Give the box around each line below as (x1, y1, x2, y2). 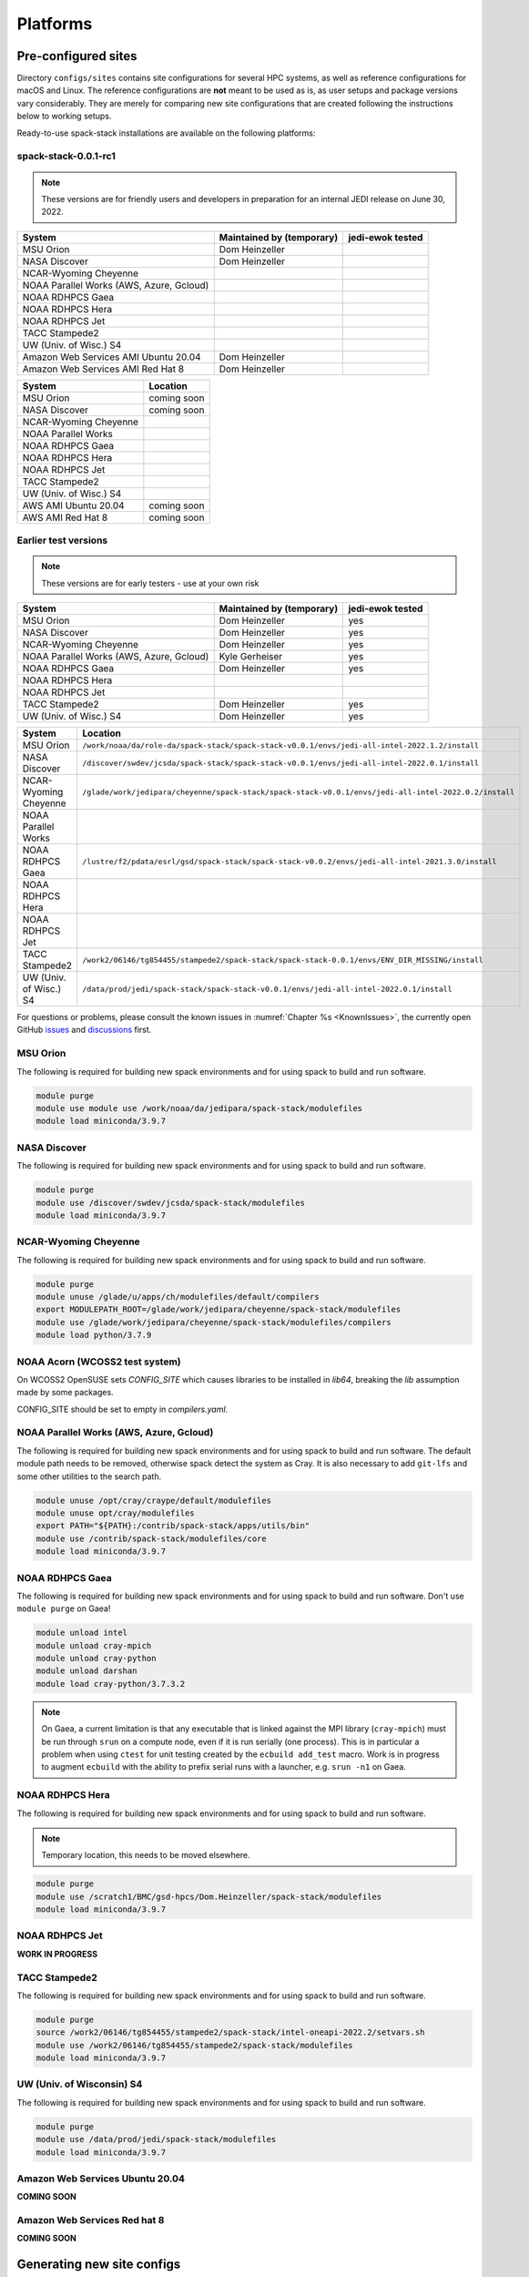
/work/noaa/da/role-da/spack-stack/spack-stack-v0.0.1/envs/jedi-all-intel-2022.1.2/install (82, 740, 480, 750)
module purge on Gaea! (16, 1603, 111, 1614)
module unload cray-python (36, 1653, 157, 1664)
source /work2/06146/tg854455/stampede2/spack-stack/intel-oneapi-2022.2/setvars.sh (36, 2027, 425, 2037)
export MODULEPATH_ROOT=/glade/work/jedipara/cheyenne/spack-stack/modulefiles (36, 1304, 402, 1315)
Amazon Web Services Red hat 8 (16, 2214, 165, 2227)
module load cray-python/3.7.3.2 (36, 1679, 186, 1689)
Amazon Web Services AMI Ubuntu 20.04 (22, 351, 201, 363)
